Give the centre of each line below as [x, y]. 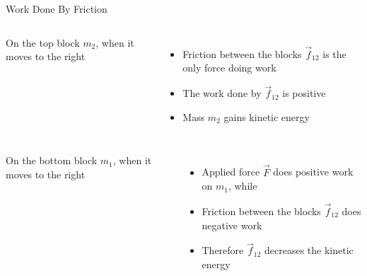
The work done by [222, 93]
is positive [304, 93]
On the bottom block [52, 160]
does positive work [313, 172]
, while [243, 186]
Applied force [231, 172]
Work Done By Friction [57, 8]
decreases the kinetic [309, 250]
